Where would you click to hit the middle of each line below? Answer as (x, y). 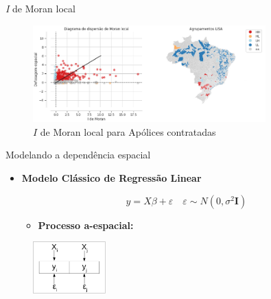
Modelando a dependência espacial (78, 155)
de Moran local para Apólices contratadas (128, 131)
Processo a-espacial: (86, 225)
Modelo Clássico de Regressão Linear (111, 178)
